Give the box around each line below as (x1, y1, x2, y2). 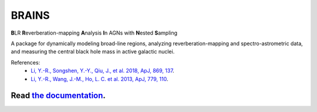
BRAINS (11, 9, 50, 22)
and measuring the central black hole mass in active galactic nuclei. (11, 48, 175, 55)
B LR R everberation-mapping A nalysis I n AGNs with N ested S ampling (11, 29, 178, 36)
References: (11, 59, 41, 66)
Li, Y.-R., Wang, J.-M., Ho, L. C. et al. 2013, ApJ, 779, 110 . (31, 75, 168, 82)
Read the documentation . (11, 91, 106, 101)
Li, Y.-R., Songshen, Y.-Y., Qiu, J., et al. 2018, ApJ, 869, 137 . (31, 67, 174, 74)
